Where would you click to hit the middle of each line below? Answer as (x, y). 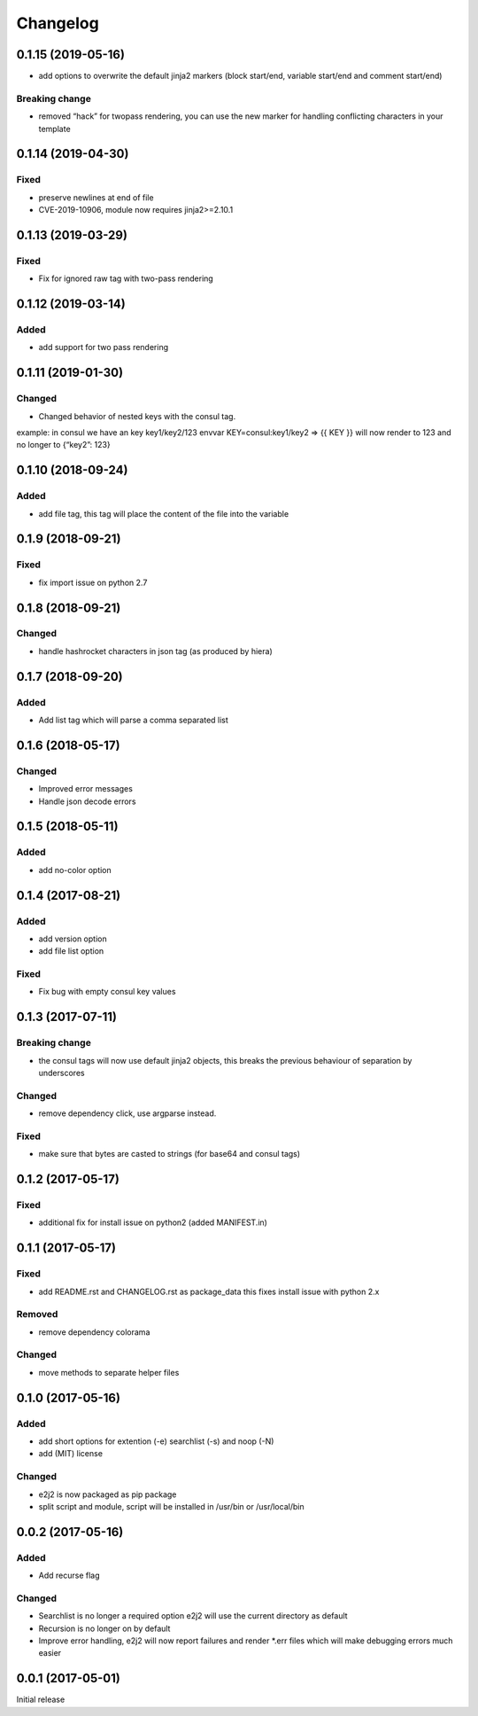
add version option (73, 939)
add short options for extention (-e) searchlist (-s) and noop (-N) (156, 1441)
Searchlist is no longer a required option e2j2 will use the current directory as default (193, 1616)
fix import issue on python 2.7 (93, 582)
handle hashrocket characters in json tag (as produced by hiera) (156, 651)
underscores (62, 1072)
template (54, 129)
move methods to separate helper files (109, 1372)
